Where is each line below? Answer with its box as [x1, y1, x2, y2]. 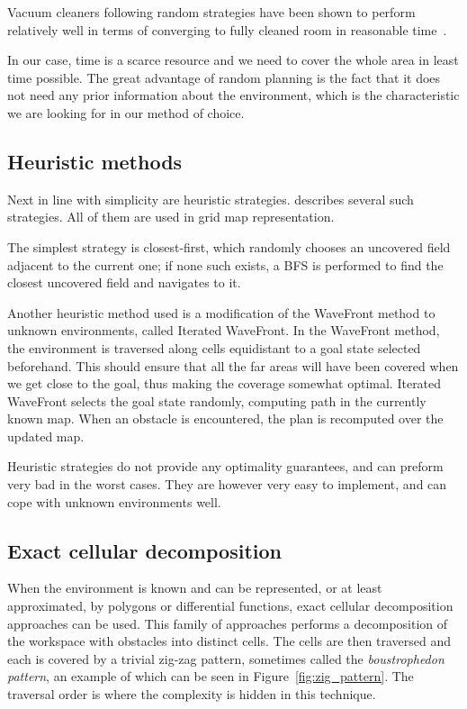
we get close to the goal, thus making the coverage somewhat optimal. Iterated [7, 374, 442, 393]
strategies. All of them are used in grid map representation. [7, 207, 335, 226]
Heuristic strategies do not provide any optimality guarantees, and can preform [7, 457, 444, 476]
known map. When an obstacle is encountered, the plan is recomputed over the [7, 409, 444, 428]
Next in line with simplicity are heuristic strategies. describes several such [7, 189, 414, 208]
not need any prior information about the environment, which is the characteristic [7, 86, 460, 105]
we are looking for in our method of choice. [7, 103, 245, 122]
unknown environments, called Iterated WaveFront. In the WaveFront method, [7, 321, 440, 340]
